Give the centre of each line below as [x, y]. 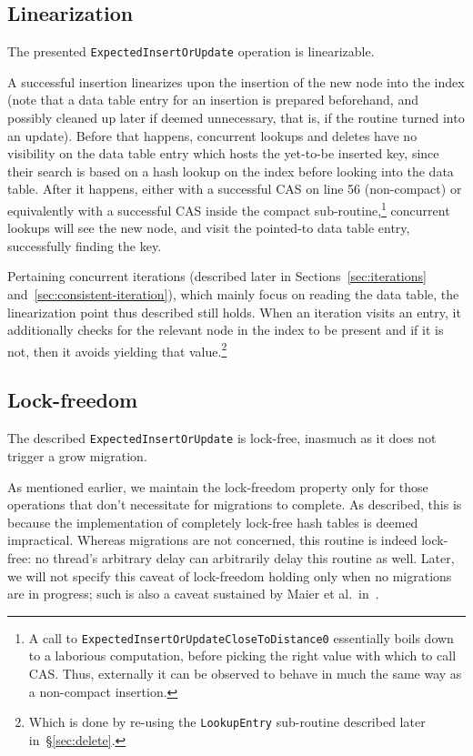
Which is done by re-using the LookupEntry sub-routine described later [227, 722]
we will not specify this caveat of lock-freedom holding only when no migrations [230, 575]
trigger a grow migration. [77, 455]
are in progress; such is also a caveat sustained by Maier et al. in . [193, 594]
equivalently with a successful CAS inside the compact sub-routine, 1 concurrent [229, 209]
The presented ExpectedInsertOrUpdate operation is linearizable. [191, 51]
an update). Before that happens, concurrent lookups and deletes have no [212, 135]
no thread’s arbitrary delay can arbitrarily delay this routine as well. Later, [245, 557]
